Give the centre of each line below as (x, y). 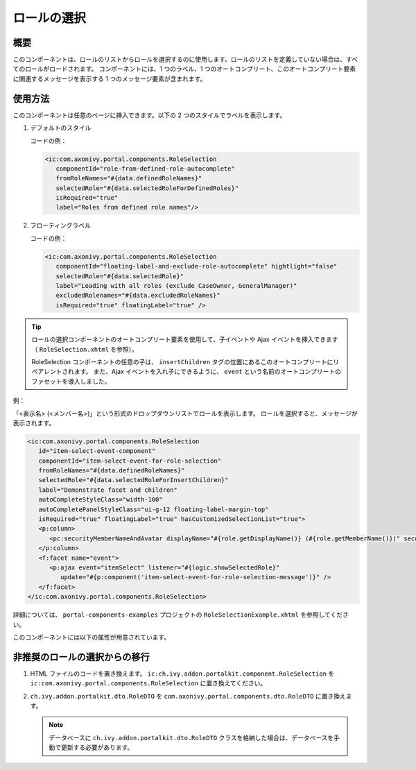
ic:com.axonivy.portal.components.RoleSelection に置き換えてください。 (148, 683)
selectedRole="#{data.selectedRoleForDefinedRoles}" (147, 188)
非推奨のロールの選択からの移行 (81, 657)
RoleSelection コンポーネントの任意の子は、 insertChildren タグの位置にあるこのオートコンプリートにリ (185, 361)
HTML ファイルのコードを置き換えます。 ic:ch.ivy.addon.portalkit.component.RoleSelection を (182, 674)
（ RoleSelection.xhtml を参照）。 (85, 349)
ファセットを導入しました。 (71, 381)
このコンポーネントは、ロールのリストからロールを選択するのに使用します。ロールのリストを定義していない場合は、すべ (185, 60)
